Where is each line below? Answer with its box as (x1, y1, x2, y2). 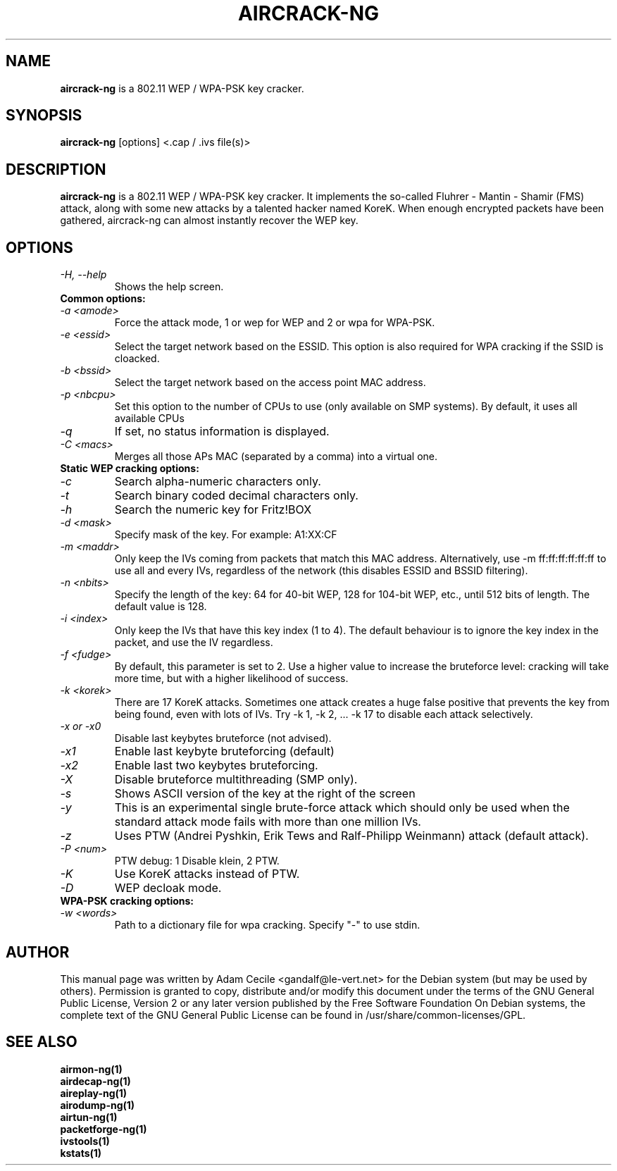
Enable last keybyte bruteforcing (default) (114, 744, 335, 759)
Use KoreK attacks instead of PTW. (114, 867, 300, 881)
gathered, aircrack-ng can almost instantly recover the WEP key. (60, 214, 359, 227)
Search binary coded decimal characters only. (114, 488, 359, 503)
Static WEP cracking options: (60, 462, 199, 475)
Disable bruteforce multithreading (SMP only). (114, 772, 358, 787)
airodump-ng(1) (60, 1098, 135, 1111)
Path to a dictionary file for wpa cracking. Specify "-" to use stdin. (114, 919, 420, 931)
